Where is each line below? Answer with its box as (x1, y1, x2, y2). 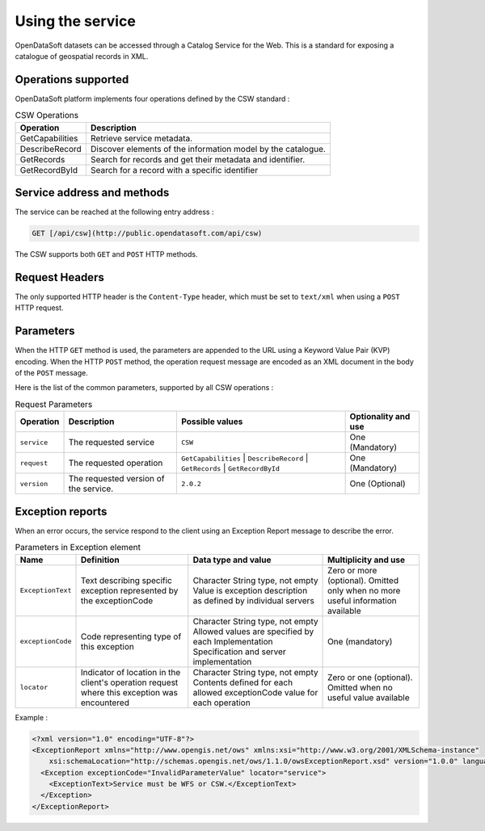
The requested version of (68, 473, 165, 485)
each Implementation (192, 636, 274, 647)
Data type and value (192, 554, 272, 565)
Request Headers (15, 271, 104, 284)
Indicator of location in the (80, 666, 181, 678)
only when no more (327, 585, 401, 596)
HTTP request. (15, 303, 64, 313)
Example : (15, 712, 48, 722)
